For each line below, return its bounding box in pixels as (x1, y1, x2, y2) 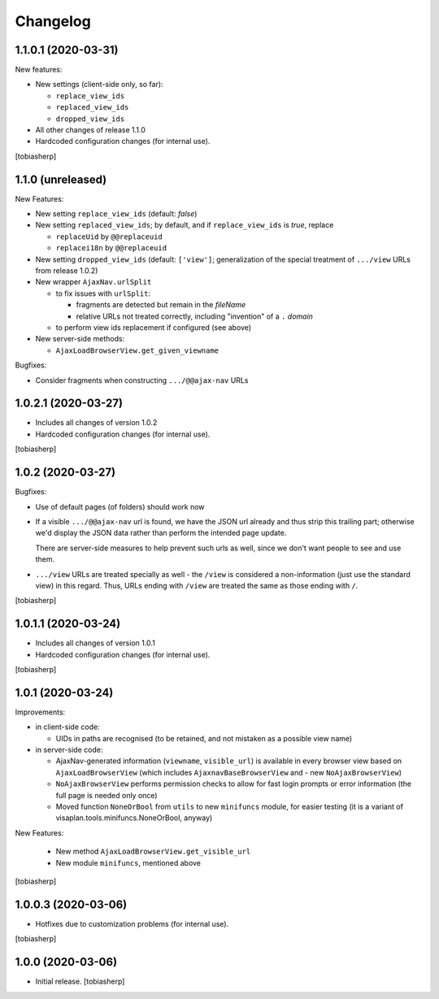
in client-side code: (35, 722, 101, 732)
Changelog (15, 12, 91, 30)
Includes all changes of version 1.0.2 (35, 418, 158, 428)
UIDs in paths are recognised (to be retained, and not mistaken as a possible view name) (55, 733, 353, 743)
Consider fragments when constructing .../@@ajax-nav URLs (35, 375, 249, 385)
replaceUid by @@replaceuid (55, 232, 163, 241)
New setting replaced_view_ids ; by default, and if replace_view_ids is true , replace (35, 220, 334, 230)
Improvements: (15, 707, 66, 717)
